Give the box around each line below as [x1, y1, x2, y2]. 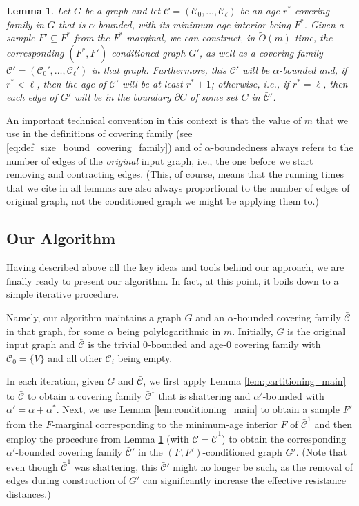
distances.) [6, 486, 51, 500]
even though [6, 459, 58, 474]
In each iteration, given [6, 374, 104, 388]
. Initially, [232, 323, 273, 338]
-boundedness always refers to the [211, 139, 353, 154]
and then [314, 416, 353, 431]
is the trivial [88, 337, 140, 352]
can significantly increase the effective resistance [143, 473, 346, 487]
